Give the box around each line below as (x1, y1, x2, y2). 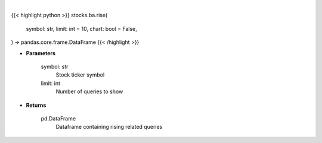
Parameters (26, 49, 56, 56)
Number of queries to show (55, 88, 123, 95)
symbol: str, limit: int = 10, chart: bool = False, (26, 25, 137, 32)
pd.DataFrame (41, 115, 76, 122)
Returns (26, 101, 47, 109)
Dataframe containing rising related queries (55, 123, 163, 131)
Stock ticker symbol (55, 71, 105, 78)
